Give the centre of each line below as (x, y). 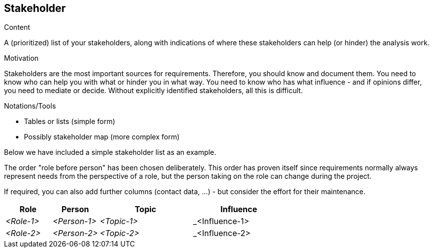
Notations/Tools (30, 106)
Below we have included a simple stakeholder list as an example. (110, 152)
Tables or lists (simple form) (70, 122)
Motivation (21, 58)
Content (17, 27)
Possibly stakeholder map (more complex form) (102, 137)
